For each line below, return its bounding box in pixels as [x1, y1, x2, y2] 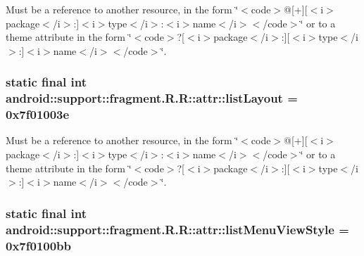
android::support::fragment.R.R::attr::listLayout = [6, 89, 298, 107]
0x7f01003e [6, 105, 70, 123]
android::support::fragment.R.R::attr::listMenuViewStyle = [6, 220, 349, 238]
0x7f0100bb [6, 236, 72, 254]
